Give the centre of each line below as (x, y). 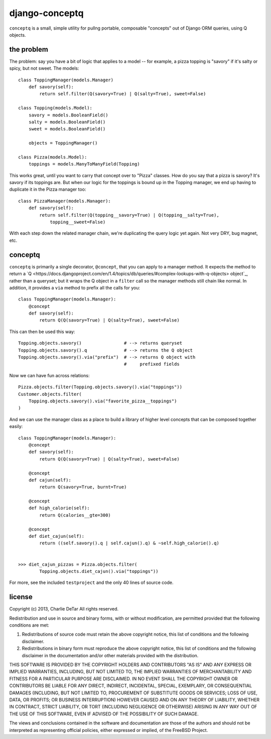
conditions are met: (29, 625)
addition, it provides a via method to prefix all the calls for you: (75, 287)
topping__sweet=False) (78, 222)
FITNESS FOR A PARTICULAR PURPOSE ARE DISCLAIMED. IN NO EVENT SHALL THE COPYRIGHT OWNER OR (123, 679)
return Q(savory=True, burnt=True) (83, 487)
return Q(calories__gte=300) (75, 515)
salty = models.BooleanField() (67, 122)
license (21, 597)
